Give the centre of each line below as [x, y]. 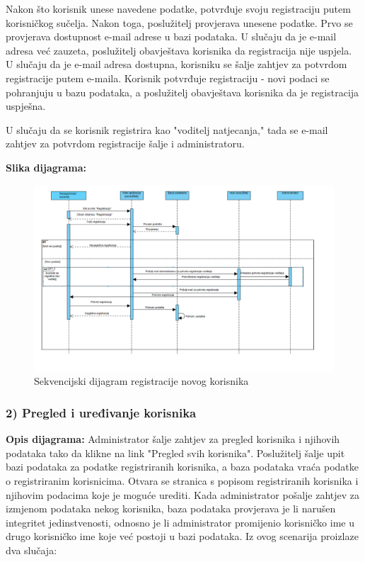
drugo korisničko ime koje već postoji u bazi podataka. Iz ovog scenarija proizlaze [182, 536]
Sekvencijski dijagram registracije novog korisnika [141, 381]
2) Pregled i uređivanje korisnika [101, 412]
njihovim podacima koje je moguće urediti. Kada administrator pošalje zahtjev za [183, 494]
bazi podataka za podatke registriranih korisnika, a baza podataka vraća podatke [182, 467]
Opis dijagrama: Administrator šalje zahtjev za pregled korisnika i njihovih [173, 439]
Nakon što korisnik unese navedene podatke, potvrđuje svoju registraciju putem [178, 9]
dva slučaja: [31, 550]
